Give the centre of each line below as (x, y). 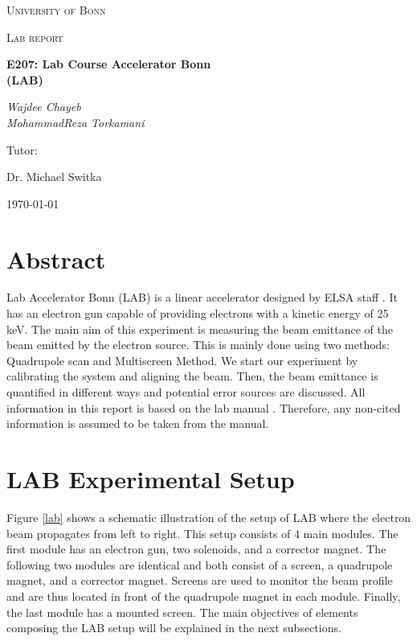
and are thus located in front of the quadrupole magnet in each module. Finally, (204, 596)
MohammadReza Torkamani (76, 122)
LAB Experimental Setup (151, 479)
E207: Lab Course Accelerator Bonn (109, 64)
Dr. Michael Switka (54, 177)
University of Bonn (56, 10)
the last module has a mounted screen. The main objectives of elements (182, 612)
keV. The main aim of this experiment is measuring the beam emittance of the (200, 329)
